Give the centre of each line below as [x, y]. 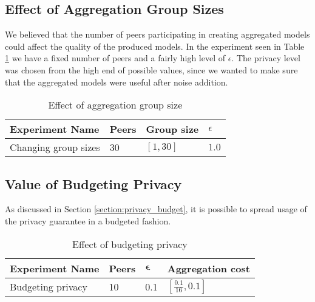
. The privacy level [266, 58]
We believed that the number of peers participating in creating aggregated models [157, 34]
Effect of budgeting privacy [130, 244]
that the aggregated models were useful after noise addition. [117, 82]
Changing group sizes [55, 147]
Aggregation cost [208, 268]
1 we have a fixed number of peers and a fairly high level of [115, 58]
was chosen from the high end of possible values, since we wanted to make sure [151, 69]
